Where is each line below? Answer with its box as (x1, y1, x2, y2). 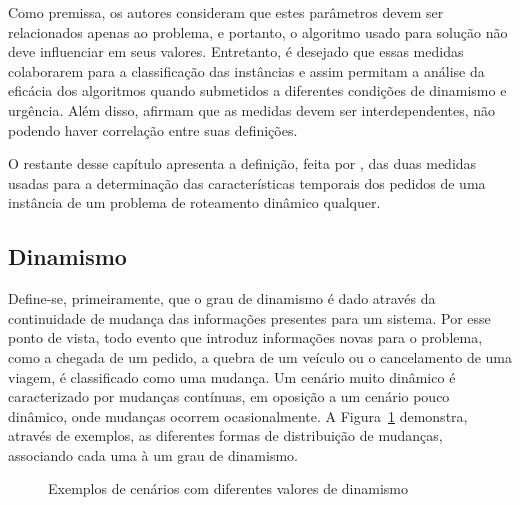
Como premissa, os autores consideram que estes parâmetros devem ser (8, 2, 444, 22)
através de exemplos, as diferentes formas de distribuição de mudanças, (8, 425, 443, 446)
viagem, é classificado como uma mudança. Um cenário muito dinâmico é (8, 366, 456, 387)
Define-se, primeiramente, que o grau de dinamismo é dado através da (8, 288, 436, 309)
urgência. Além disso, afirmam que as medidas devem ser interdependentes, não (8, 99, 496, 120)
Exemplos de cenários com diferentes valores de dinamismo (48, 478, 408, 499)
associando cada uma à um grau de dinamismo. (8, 444, 298, 465)
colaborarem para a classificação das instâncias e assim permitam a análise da (8, 60, 485, 81)
